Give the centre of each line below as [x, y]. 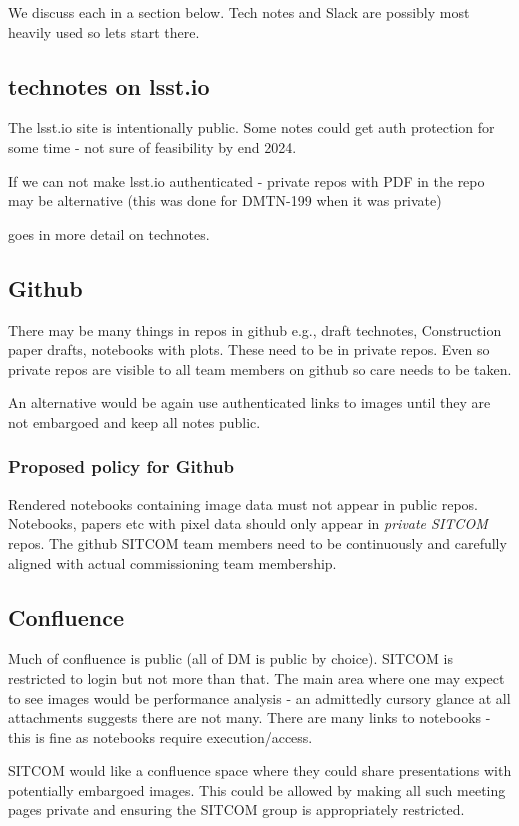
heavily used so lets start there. [104, 31]
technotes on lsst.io [109, 85]
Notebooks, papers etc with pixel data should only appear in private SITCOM [248, 523]
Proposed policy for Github [121, 466]
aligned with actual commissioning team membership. [172, 562]
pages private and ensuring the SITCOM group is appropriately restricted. [236, 809]
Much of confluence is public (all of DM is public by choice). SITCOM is [230, 658]
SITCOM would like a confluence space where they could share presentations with [260, 770]
